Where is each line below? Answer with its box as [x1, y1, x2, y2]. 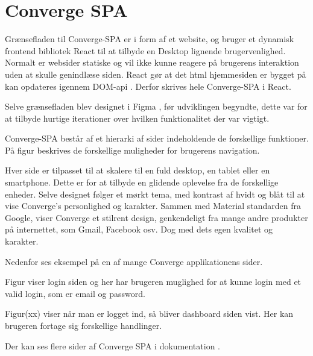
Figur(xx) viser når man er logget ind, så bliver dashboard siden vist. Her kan [5, 307, 294, 320]
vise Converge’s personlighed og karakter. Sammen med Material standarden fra [5, 199, 301, 212]
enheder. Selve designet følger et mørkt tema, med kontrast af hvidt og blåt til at [5, 187, 305, 200]
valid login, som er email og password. [5, 287, 145, 299]
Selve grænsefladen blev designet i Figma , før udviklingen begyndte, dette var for [5, 100, 308, 113]
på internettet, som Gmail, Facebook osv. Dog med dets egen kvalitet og [5, 223, 273, 236]
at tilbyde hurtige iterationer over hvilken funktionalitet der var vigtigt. [5, 111, 270, 124]
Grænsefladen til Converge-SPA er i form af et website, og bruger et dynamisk [5, 33, 294, 45]
